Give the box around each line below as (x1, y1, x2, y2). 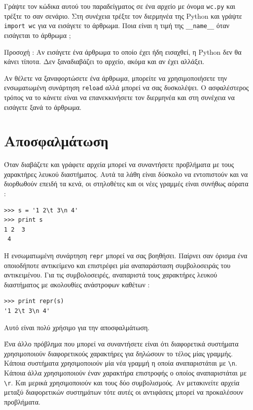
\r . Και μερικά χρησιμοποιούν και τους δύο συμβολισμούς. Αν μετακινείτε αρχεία (4, 377, 240, 387)
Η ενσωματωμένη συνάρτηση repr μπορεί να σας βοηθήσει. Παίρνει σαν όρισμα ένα (4, 250, 248, 260)
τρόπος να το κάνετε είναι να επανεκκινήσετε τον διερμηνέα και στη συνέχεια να (4, 92, 235, 102)
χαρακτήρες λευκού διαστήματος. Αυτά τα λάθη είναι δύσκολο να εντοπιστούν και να (4, 169, 248, 179)
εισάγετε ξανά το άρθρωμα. (4, 102, 82, 112)
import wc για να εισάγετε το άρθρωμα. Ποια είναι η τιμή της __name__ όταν (4, 20, 230, 31)
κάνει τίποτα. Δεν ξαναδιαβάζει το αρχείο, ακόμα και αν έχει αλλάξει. (4, 56, 205, 67)
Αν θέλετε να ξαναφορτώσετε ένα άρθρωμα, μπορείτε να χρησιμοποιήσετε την (4, 72, 227, 83)
